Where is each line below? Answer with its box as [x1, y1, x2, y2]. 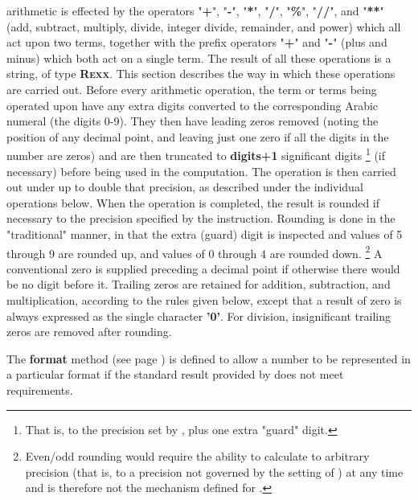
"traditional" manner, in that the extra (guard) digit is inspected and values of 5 [6, 225, 403, 242]
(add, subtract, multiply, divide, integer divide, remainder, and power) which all [6, 18, 401, 35]
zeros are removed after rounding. [6, 323, 172, 340]
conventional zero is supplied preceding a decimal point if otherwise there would [6, 260, 400, 277]
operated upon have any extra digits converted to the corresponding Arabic [6, 96, 379, 113]
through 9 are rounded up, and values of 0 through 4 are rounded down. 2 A [6, 242, 383, 261]
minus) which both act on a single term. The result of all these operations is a [6, 49, 391, 66]
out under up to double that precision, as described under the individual [6, 178, 363, 195]
